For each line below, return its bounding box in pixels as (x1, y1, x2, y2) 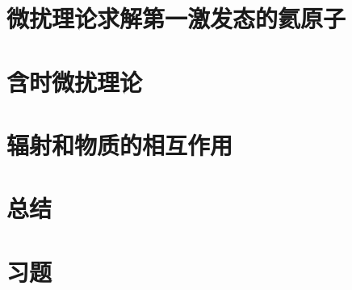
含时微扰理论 (6, 65, 143, 98)
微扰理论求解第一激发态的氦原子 (6, 2, 346, 35)
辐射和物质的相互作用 (6, 128, 233, 161)
